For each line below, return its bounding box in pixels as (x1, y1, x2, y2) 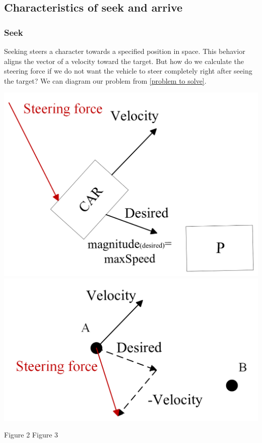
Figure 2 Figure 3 (4, 429, 58, 440)
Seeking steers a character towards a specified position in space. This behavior (4, 46, 245, 56)
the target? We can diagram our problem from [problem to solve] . (4, 75, 207, 86)
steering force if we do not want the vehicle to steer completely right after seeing (4, 66, 252, 76)
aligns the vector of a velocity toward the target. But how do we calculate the (4, 55, 244, 66)
